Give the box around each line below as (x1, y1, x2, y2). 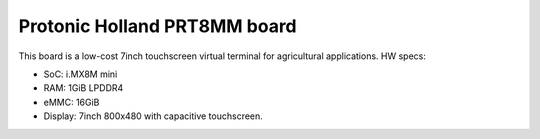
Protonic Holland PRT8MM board (18, 15, 297, 37)
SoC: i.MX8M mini (43, 68, 118, 80)
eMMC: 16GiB (43, 96, 100, 108)
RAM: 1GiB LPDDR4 (43, 82, 124, 94)
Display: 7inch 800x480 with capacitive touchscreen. (43, 110, 264, 122)
